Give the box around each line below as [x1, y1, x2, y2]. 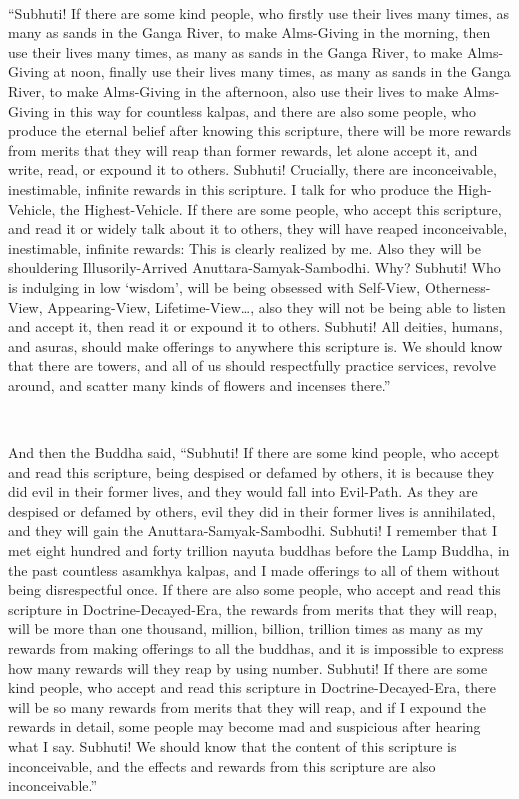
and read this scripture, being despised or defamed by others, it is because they [8, 461, 495, 482]
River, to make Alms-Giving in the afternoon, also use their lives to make [8, 80, 459, 101]
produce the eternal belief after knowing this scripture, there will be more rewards [8, 120, 512, 141]
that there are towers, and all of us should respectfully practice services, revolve [8, 355, 496, 376]
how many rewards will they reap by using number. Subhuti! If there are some [8, 657, 488, 678]
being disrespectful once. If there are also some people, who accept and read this [8, 579, 501, 600]
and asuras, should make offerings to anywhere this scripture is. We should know [8, 335, 503, 356]
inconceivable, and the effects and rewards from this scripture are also [8, 755, 436, 776]
